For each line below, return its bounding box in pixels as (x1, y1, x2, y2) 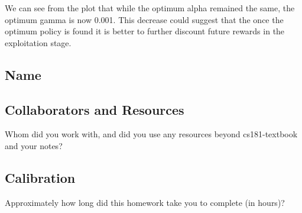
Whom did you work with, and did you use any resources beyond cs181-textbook (5, 128, 298, 140)
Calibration (5, 168, 76, 186)
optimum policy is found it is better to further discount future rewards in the (5, 25, 285, 37)
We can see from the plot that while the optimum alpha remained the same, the (5, 2, 295, 14)
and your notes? (5, 139, 63, 151)
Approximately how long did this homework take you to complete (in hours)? (5, 196, 285, 208)
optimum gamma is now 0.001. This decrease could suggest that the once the (5, 13, 284, 25)
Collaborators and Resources (5, 100, 184, 118)
